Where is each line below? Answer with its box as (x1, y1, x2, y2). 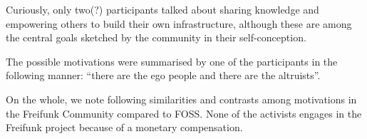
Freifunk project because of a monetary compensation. (6, 120, 243, 135)
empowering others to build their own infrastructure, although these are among (6, 16, 352, 31)
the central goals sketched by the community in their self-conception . (6, 30, 306, 45)
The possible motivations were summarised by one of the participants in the (6, 53, 338, 68)
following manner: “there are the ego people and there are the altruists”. (6, 68, 321, 83)
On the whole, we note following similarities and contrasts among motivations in (6, 91, 357, 106)
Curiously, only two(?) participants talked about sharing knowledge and (6, 2, 319, 16)
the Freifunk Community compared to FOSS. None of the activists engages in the (6, 105, 362, 120)
